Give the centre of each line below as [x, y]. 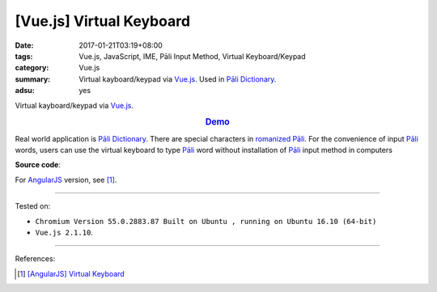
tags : [24, 56]
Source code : [38, 165]
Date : [24, 45]
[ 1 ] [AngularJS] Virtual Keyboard [71, 273]
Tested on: [33, 206]
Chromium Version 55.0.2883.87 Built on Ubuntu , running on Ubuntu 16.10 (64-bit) [206, 221]
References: [35, 259]
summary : [33, 79]
